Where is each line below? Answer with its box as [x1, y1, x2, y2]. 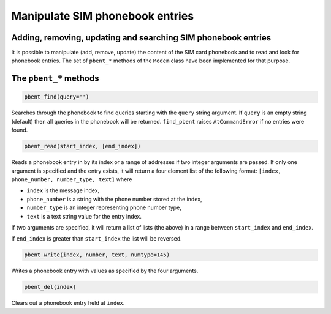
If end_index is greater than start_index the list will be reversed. [11, 235, 182, 242]
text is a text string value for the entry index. [26, 212, 142, 220]
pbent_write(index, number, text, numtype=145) [24, 252, 170, 258]
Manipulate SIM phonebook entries [11, 9, 194, 23]
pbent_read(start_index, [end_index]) [24, 143, 141, 150]
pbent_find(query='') [24, 94, 89, 100]
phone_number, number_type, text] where [11, 175, 132, 183]
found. [11, 126, 28, 134]
